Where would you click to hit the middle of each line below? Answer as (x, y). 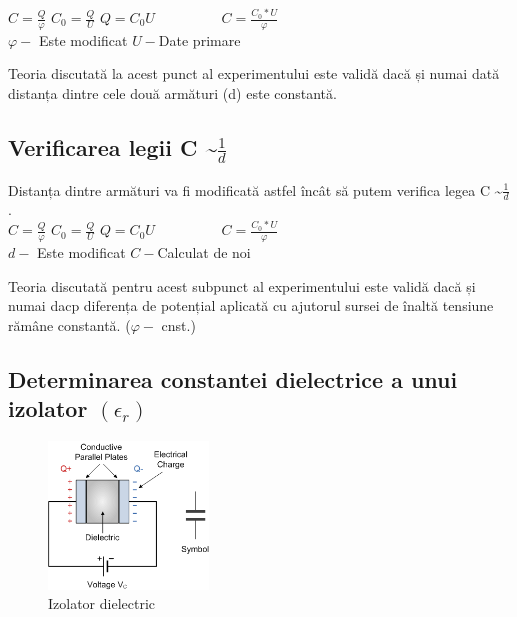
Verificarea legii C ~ (113, 147)
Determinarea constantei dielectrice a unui (233, 378)
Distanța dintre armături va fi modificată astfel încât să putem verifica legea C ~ (255, 189)
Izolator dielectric (102, 603)
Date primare (199, 39)
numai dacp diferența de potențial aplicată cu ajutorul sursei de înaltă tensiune (251, 305)
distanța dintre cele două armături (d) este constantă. (172, 93)
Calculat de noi (204, 251)
